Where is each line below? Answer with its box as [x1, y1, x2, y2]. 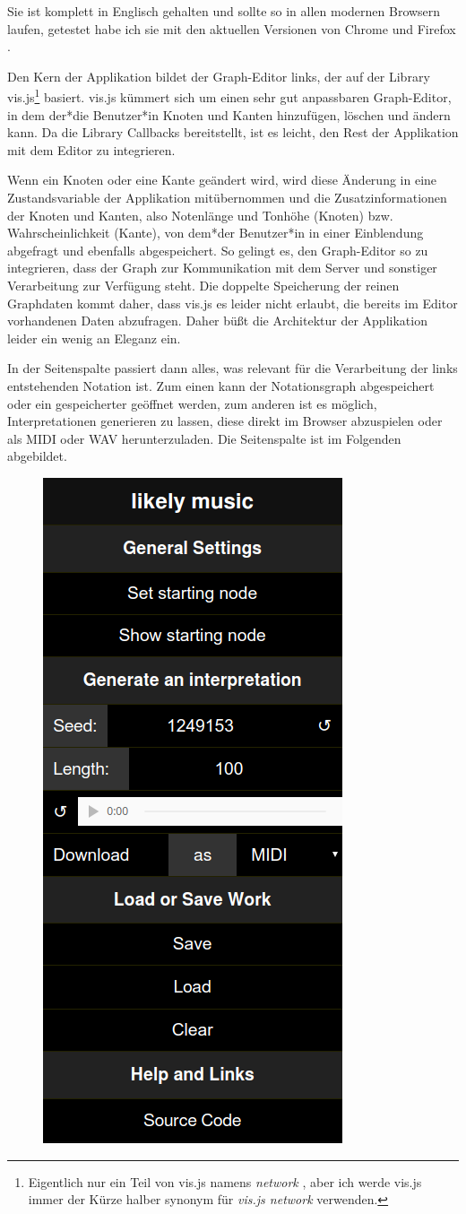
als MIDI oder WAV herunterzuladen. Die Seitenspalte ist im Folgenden [7, 429, 401, 447]
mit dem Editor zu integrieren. [7, 140, 176, 159]
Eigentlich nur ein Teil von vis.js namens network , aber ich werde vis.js [28, 1172, 422, 1191]
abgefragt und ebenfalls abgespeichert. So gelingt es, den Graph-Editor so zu [7, 240, 428, 259]
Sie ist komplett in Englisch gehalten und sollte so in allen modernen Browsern [7, 2, 441, 20]
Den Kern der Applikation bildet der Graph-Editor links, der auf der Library [7, 66, 430, 85]
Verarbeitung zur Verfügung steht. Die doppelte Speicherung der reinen [7, 275, 400, 294]
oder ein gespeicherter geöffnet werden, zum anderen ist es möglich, [7, 394, 377, 412]
